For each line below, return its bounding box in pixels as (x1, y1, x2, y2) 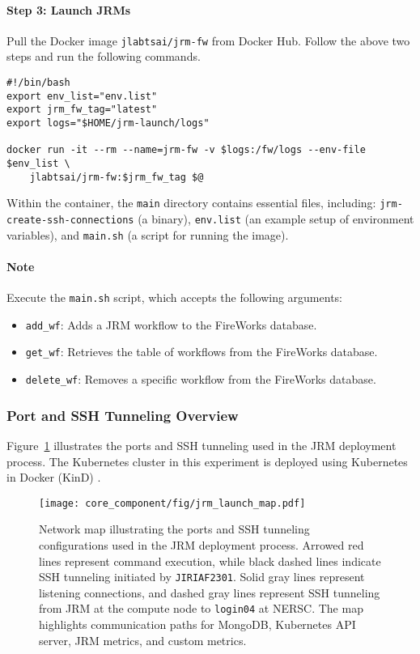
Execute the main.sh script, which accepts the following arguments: (6, 289, 342, 306)
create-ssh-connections (6, 214, 134, 226)
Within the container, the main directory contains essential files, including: (6, 194, 376, 211)
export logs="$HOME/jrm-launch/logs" (6, 117, 210, 130)
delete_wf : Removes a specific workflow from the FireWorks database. (25, 371, 376, 388)
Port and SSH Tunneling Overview (6, 405, 239, 425)
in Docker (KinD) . (6, 469, 101, 486)
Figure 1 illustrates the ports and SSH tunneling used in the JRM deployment (6, 436, 397, 453)
